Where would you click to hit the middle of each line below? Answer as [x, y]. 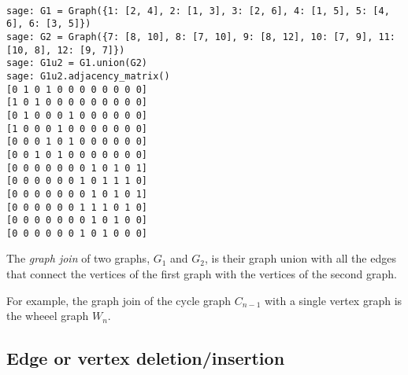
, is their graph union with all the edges [300, 258]
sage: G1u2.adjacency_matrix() [88, 76]
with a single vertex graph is [333, 300]
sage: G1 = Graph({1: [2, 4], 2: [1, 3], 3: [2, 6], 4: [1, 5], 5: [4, [198, 11]
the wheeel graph [48, 316]
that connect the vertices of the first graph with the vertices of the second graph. [202, 274]
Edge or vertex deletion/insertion [146, 358]
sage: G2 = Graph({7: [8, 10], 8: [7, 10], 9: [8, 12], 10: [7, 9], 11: [201, 37]
